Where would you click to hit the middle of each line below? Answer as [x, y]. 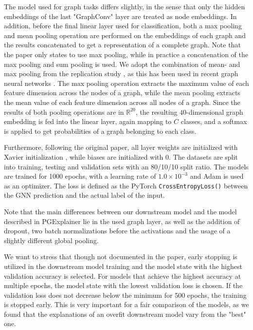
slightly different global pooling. [51, 240]
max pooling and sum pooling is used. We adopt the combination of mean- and [122, 64]
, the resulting [156, 112]
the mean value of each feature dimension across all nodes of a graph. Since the [122, 102]
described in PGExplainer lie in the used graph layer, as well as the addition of [122, 221]
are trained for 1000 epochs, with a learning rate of [80, 176]
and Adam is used [217, 176]
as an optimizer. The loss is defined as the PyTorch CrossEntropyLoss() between [126, 185]
